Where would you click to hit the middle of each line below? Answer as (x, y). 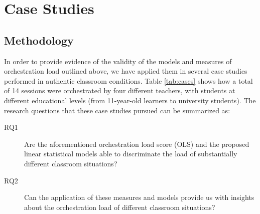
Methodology (39, 40)
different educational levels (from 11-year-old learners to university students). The (130, 100)
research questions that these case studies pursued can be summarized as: (117, 110)
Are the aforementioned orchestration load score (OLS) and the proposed (137, 144)
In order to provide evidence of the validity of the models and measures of (118, 61)
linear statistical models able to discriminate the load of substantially (131, 154)
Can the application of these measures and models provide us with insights (139, 197)
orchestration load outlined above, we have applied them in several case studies (126, 71)
